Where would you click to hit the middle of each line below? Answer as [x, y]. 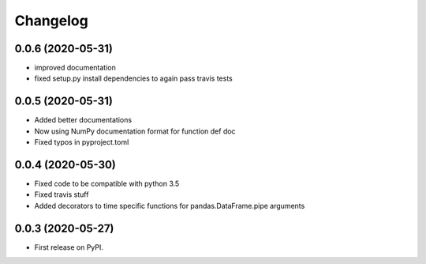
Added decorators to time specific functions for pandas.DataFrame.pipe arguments [170, 206]
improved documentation [75, 68]
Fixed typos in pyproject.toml [82, 142]
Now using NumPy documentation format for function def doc [135, 131]
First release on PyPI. [69, 247]
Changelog [51, 21]
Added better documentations [83, 120]
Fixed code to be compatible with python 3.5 [107, 184]
